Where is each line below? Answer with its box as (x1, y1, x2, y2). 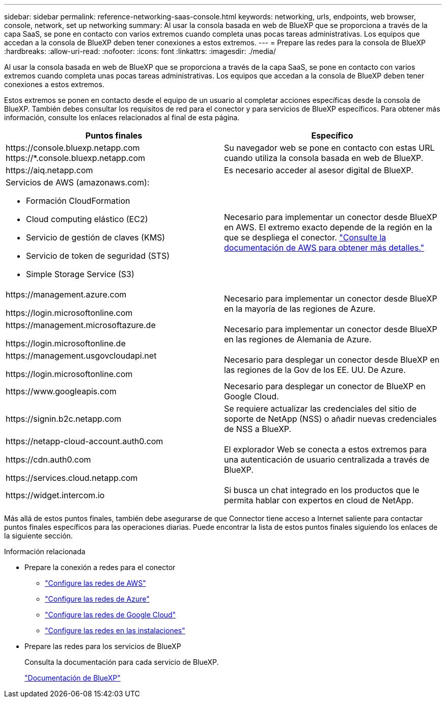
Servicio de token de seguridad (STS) (26, 251, 170, 261)
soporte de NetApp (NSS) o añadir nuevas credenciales (224, 414, 437, 424)
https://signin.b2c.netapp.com (6, 414, 122, 424)
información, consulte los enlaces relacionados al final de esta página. (4, 113, 240, 122)
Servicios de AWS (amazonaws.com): (6, 177, 150, 187)
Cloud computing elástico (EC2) (26, 214, 148, 224)
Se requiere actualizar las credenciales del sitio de (224, 403, 417, 414)
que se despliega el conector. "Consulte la (224, 232, 386, 242)
